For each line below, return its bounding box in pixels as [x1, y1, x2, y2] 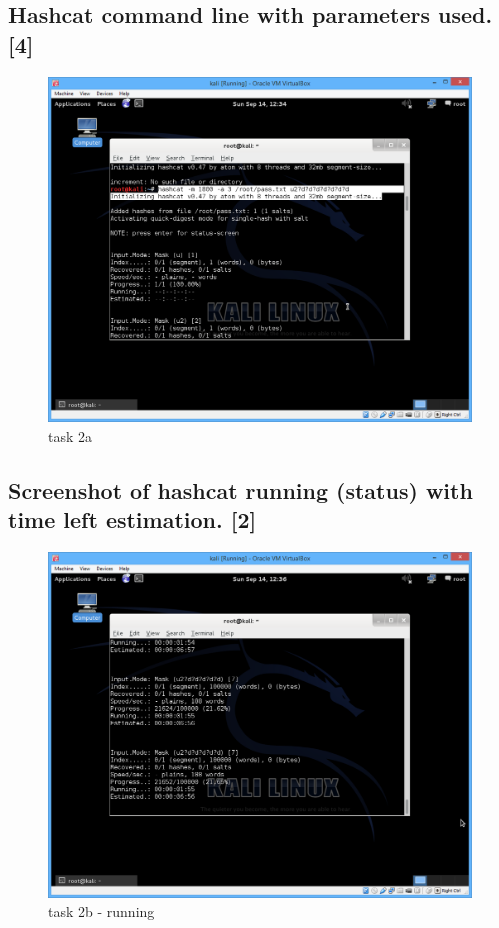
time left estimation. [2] [8, 504, 257, 535]
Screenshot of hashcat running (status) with [8, 474, 473, 505]
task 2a [48, 425, 93, 446]
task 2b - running [48, 901, 155, 922]
